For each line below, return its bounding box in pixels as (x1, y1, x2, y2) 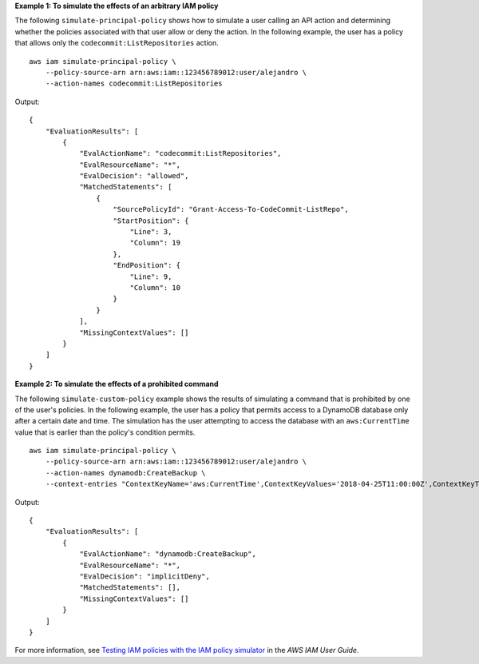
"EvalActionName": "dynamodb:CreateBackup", (79, 550, 257, 559)
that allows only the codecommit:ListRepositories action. (14, 38, 219, 48)
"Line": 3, (129, 228, 172, 237)
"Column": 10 (129, 283, 181, 292)
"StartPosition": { (113, 216, 189, 225)
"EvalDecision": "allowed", (79, 172, 189, 181)
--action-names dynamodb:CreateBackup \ (45, 468, 207, 477)
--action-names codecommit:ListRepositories (45, 79, 223, 88)
